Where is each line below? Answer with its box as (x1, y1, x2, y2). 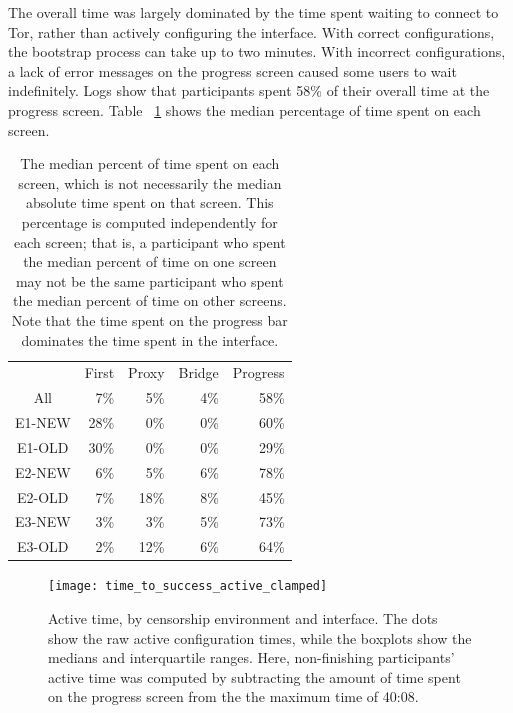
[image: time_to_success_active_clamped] (48, 579, 328, 594)
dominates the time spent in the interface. (21, 329, 279, 350)
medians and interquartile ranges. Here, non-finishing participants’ (48, 647, 455, 668)
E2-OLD (17, 486, 69, 507)
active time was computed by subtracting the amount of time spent (48, 666, 461, 687)
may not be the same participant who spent (15, 270, 284, 291)
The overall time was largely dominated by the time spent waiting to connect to (8, 2, 499, 22)
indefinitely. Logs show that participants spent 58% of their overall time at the (8, 80, 490, 101)
